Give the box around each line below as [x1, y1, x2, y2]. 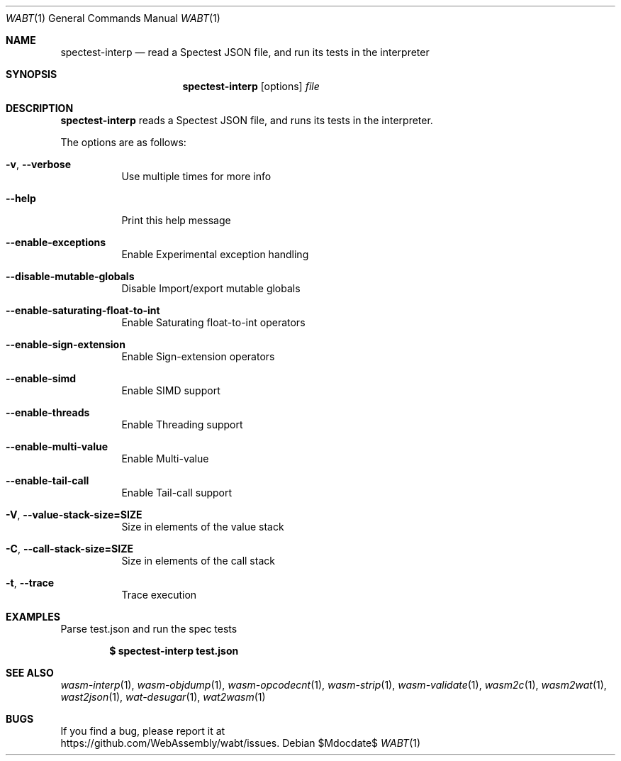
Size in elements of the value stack [121, 521, 284, 533]
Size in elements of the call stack [121, 555, 275, 567]
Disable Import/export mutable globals [121, 282, 301, 294]
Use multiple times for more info [121, 170, 272, 182]
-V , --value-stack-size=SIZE [6, 509, 142, 521]
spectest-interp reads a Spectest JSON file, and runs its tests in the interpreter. [60, 114, 433, 126]
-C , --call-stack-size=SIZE [6, 543, 134, 555]
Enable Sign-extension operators [121, 350, 275, 362]
